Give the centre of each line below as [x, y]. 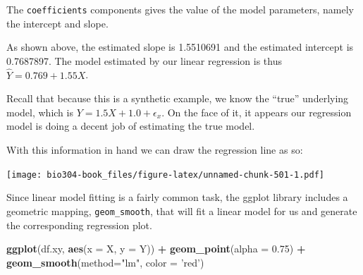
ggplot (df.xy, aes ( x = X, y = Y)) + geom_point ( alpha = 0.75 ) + [156, 249]
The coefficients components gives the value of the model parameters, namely [180, 9]
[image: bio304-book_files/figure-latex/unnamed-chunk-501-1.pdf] [166, 175]
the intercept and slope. [57, 23]
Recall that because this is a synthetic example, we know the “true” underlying [178, 98]
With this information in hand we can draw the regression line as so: [155, 150]
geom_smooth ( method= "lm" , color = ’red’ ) [105, 262]
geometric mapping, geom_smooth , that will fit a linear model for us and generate [182, 210]
